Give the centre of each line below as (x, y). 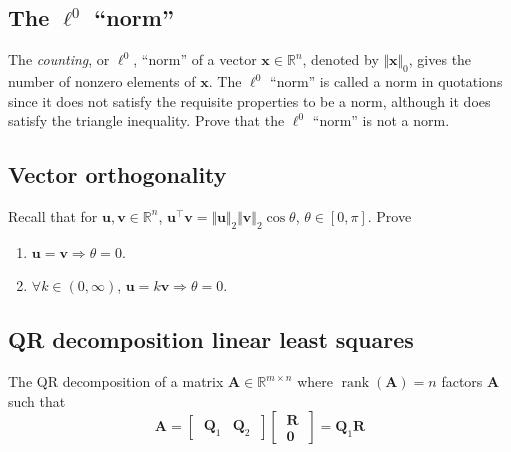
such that (37, 400)
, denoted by (340, 59)
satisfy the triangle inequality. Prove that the (146, 120)
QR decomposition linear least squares (211, 339)
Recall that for (53, 215)
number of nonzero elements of (102, 81)
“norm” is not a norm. (381, 120)
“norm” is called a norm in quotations (386, 81)
